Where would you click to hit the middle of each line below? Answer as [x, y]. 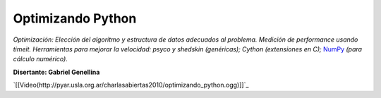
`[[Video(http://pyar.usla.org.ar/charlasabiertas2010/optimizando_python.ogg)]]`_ [131, 85]
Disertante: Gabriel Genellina [56, 72]
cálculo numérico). [41, 59]
